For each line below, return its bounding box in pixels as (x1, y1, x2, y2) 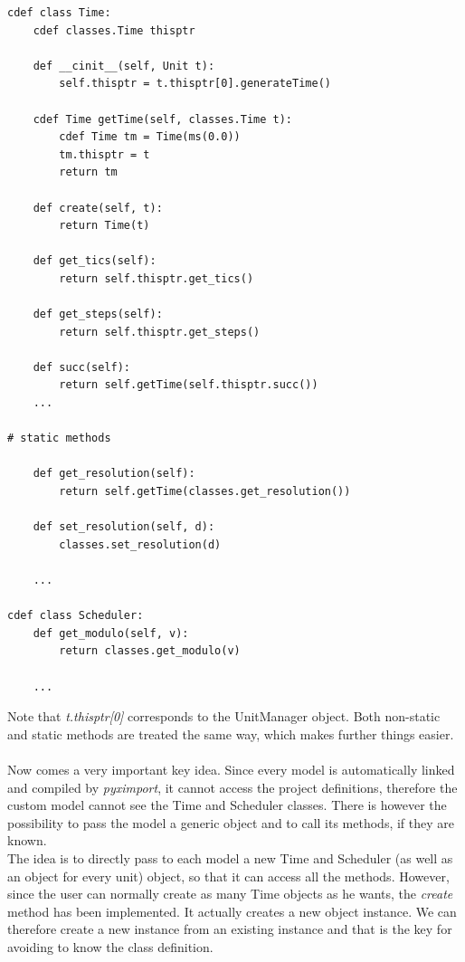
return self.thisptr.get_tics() (59, 271, 254, 285)
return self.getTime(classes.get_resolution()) (59, 485, 351, 499)
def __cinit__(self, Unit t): (33, 59, 215, 72)
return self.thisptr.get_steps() (59, 325, 261, 338)
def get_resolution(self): (33, 467, 195, 481)
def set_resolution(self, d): (33, 520, 215, 534)
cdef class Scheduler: (7, 609, 144, 623)
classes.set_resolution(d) (59, 538, 222, 551)
